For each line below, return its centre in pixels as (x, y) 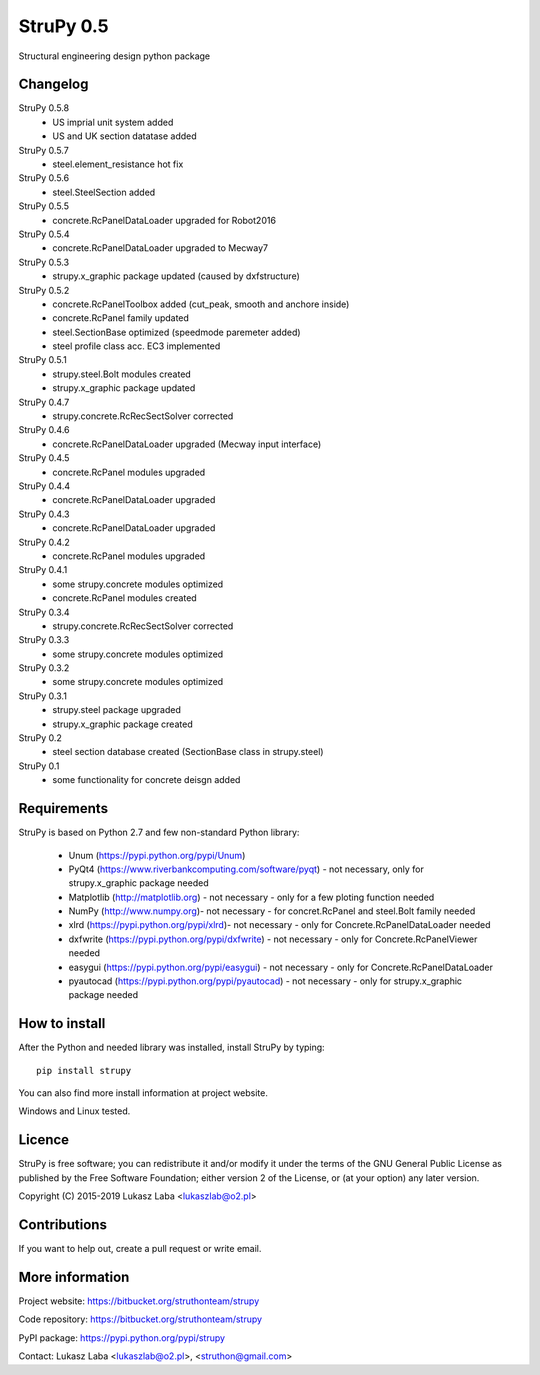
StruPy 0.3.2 (44, 668)
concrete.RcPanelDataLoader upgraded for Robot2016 (164, 220)
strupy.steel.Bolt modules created (122, 374)
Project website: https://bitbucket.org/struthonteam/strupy (139, 1301)
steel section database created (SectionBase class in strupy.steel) (188, 752)
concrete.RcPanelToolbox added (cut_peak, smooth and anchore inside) (201, 304)
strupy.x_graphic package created (123, 724)
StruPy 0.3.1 (42, 696)
